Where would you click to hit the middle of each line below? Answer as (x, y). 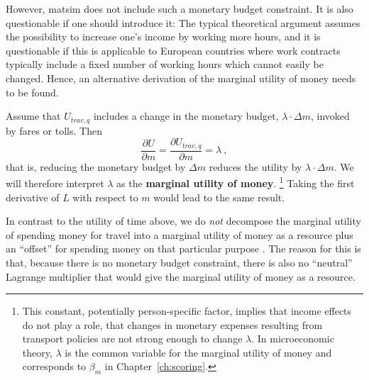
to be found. (32, 92)
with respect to (105, 197)
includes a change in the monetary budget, (186, 116)
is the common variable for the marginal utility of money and (198, 352)
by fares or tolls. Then (54, 130)
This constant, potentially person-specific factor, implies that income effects (187, 311)
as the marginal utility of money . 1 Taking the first (236, 182)
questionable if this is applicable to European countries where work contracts (173, 50)
